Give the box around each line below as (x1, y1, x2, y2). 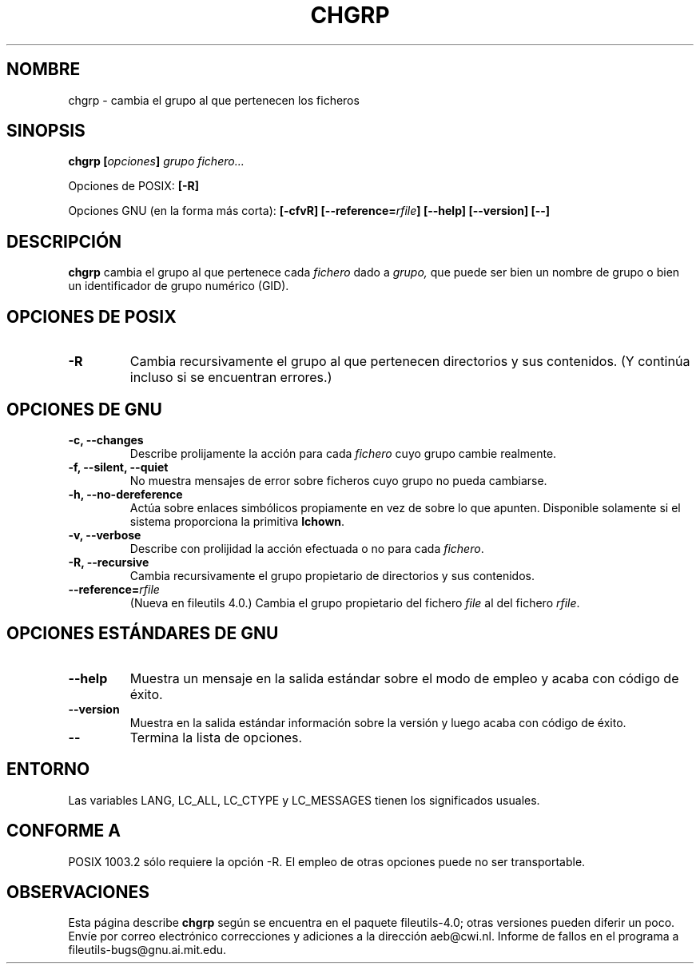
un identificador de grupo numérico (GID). (68, 279, 289, 293)
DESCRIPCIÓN (6, 231, 122, 252)
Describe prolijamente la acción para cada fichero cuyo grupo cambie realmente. (129, 446, 557, 460)
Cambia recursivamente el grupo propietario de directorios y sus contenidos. (129, 568, 535, 582)
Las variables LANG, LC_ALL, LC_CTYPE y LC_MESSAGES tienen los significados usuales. (68, 793, 540, 807)
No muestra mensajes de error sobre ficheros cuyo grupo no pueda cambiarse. (129, 473, 547, 487)
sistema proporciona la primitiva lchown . (129, 514, 345, 528)
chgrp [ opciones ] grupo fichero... (68, 154, 245, 169)
